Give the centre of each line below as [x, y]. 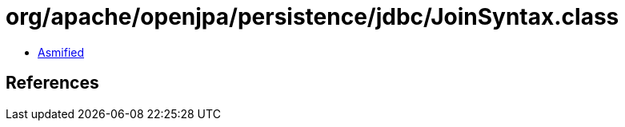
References [52, 83]
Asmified [61, 52]
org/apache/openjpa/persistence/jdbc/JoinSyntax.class [312, 17]
